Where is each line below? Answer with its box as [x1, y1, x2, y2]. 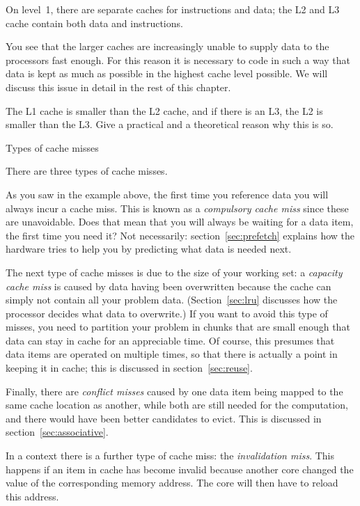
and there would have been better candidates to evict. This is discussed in [6, 411, 322, 425]
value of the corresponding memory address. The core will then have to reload [6, 475, 338, 490]
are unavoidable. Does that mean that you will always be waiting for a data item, [6, 214, 354, 229]
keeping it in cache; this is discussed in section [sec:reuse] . [6, 361, 253, 375]
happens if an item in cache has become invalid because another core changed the [6, 461, 354, 476]
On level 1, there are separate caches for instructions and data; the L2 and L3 [6, 2, 340, 16]
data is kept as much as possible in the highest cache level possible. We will [6, 66, 328, 81]
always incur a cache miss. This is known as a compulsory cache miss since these [6, 200, 349, 215]
